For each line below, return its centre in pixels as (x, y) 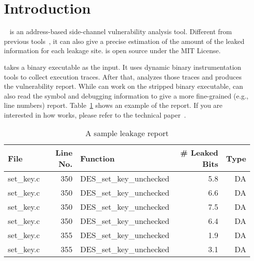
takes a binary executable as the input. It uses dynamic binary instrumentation (123, 67)
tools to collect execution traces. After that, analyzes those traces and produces (123, 76)
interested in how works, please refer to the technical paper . (95, 114)
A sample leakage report (127, 133)
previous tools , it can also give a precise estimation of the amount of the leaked (124, 41)
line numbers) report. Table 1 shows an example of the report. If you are (113, 105)
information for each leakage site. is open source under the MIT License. (112, 50)
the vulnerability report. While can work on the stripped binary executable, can (124, 86)
